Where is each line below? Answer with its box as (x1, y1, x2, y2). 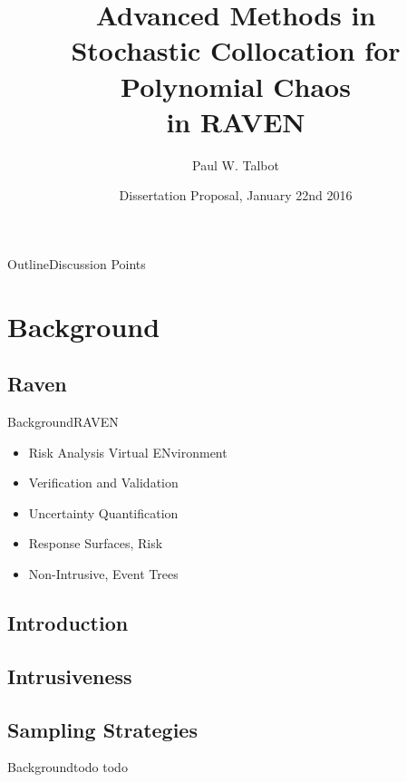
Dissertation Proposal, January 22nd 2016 (119, 186, 353, 205)
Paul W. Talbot (192, 155, 279, 174)
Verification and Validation (28, 473, 179, 492)
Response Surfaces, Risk (28, 534, 163, 553)
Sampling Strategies (7, 715, 198, 743)
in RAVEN (166, 102, 305, 140)
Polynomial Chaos (121, 67, 351, 104)
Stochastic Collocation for (71, 32, 401, 69)
